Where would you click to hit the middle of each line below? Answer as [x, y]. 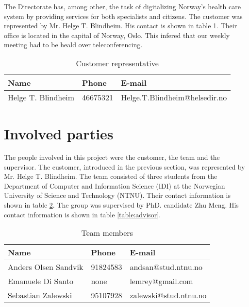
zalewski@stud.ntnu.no [168, 295]
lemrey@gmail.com [161, 281]
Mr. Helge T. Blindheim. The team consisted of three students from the [111, 176]
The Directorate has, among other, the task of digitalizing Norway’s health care [122, 6]
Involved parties [59, 134]
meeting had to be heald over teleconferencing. [73, 45]
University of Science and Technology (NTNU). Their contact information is [117, 195]
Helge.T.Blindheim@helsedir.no [174, 97]
